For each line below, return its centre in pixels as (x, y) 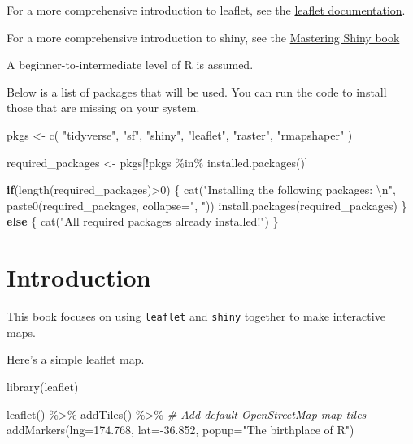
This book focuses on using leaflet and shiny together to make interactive (196, 316)
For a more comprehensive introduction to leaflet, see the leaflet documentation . (206, 10)
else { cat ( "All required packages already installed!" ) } (143, 221)
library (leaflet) (43, 386)
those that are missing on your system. (103, 108)
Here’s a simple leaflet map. (76, 359)
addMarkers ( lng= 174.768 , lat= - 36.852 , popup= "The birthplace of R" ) (180, 430)
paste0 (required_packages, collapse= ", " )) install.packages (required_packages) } (207, 205)
